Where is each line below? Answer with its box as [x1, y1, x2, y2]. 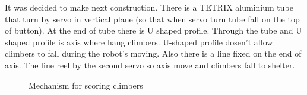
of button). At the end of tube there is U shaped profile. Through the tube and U [5, 24, 302, 37]
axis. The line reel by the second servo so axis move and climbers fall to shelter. [5, 58, 295, 71]
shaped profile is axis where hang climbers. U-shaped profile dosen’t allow [5, 35, 273, 48]
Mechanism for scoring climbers [29, 78, 143, 91]
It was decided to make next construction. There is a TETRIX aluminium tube [5, 1, 293, 13]
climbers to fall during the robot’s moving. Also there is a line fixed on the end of [5, 47, 302, 60]
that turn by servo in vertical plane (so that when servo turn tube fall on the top [5, 12, 300, 25]
